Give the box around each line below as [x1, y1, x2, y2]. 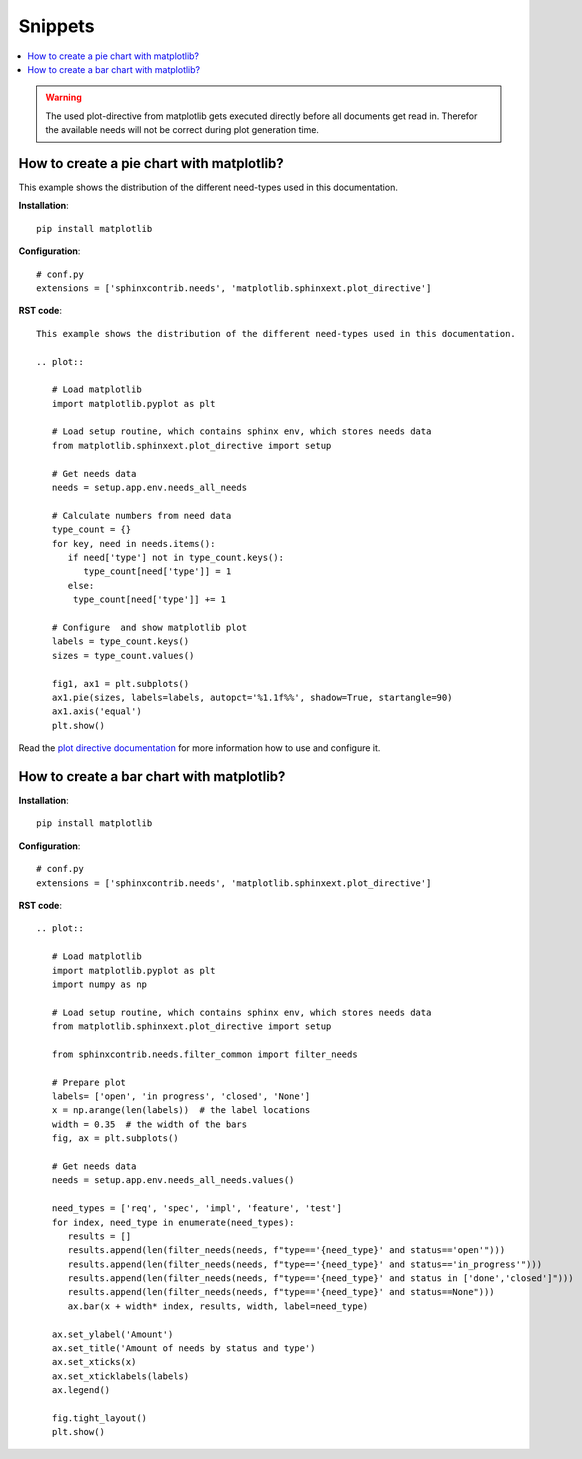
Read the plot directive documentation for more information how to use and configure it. [18, 742, 381, 754]
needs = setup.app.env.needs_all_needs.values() [51, 1175, 295, 1186]
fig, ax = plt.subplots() [51, 1133, 179, 1144]
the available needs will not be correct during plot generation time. [45, 124, 320, 136]
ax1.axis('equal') [51, 706, 142, 717]
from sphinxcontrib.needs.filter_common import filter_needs [51, 1048, 359, 1060]
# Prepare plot [51, 1076, 127, 1088]
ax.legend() [51, 1385, 111, 1396]
